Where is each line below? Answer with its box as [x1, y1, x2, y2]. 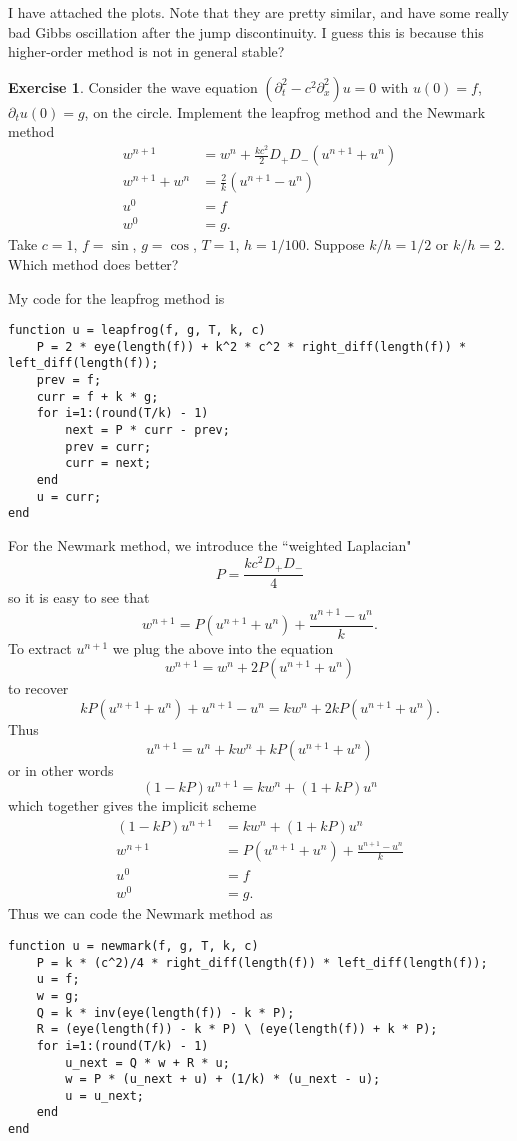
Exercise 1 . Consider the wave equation [8, 76, 258, 97]
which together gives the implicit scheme [8, 795, 257, 816]
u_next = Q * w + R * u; [65, 1055, 230, 1070]
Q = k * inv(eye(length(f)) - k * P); [36, 1005, 295, 1020]
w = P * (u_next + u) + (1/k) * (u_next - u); [65, 1072, 381, 1087]
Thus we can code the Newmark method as [8, 903, 273, 924]
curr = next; [65, 456, 152, 471]
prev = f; [36, 373, 102, 388]
